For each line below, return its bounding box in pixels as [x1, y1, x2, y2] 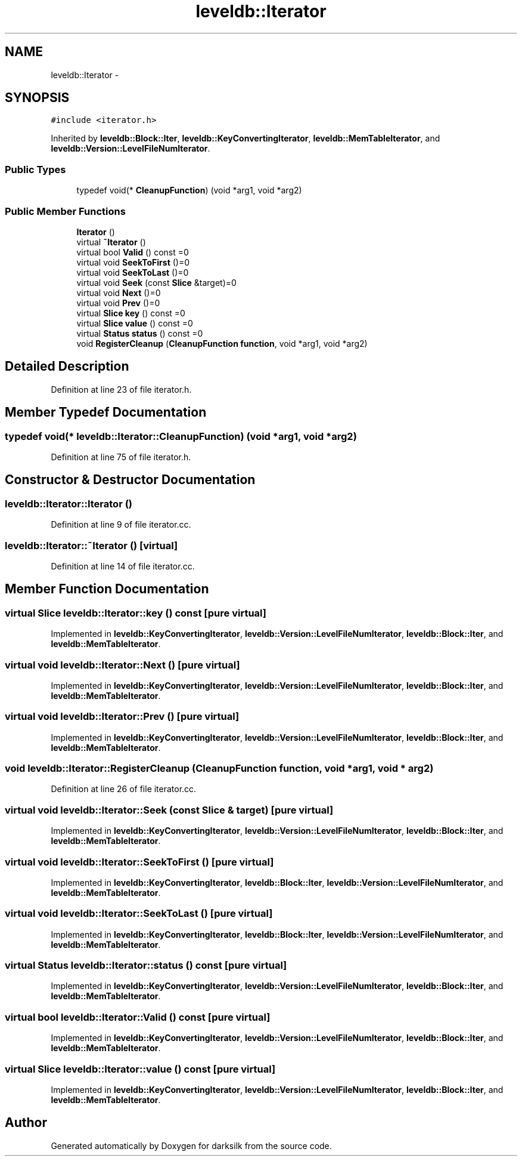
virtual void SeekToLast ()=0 [76, 267, 189, 278]
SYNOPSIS [5, 90, 70, 106]
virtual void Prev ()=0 [76, 297, 160, 308]
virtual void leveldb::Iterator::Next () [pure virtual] [5, 658, 240, 671]
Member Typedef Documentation [5, 405, 207, 420]
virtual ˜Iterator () [76, 236, 146, 247]
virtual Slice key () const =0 [76, 307, 185, 318]
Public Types [5, 163, 66, 175]
